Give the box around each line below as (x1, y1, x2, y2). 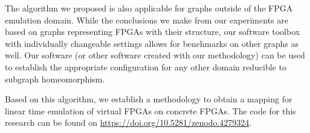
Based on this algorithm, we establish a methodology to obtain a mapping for (5, 93, 292, 105)
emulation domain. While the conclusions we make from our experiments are (5, 13, 288, 26)
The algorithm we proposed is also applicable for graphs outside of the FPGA (5, 2, 293, 14)
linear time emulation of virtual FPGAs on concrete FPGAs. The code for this (5, 104, 296, 117)
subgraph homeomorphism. (5, 72, 105, 85)
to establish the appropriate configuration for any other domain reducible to (5, 60, 286, 73)
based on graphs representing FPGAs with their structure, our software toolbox (5, 25, 300, 38)
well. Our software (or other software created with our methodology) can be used (5, 49, 305, 61)
